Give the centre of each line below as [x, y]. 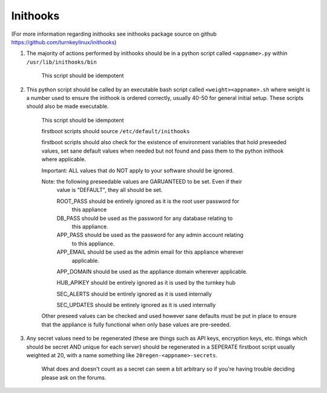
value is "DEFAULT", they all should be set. [110, 190]
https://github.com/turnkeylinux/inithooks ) [64, 42]
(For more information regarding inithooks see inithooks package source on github [114, 34]
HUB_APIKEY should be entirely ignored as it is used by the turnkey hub [146, 283]
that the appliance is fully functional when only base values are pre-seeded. [136, 325]
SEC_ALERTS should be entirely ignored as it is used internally [134, 294]
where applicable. [64, 159]
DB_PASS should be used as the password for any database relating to [145, 218]
